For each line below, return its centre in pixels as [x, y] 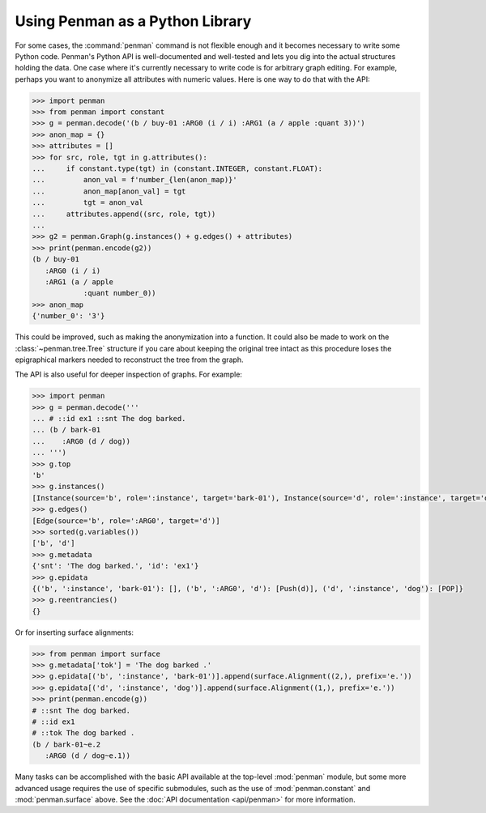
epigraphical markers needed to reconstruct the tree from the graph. [129, 360]
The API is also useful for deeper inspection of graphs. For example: [129, 375]
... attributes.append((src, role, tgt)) [124, 214]
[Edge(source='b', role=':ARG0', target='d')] [126, 521]
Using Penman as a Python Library [133, 21]
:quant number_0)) [120, 293]
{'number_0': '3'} [68, 316]
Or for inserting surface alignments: [74, 632]
